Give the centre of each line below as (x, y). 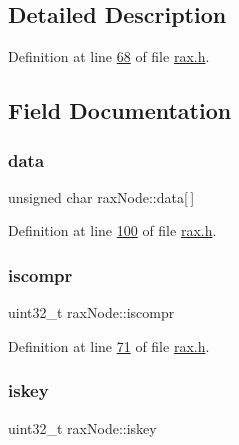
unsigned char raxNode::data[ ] (101, 196)
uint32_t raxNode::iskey (82, 427)
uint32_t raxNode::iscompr (91, 312)
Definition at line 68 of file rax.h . (109, 56)
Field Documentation (120, 110)
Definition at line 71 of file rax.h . (109, 345)
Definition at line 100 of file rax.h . (112, 230)
